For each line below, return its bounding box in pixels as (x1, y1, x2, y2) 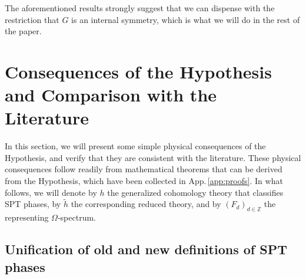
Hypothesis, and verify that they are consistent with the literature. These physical (5, 151, 301, 163)
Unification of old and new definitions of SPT (5, 240, 287, 258)
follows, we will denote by (5, 186, 97, 198)
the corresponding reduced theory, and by (71, 198, 221, 210)
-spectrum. (57, 211, 96, 224)
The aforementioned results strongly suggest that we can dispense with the (5, 2, 275, 14)
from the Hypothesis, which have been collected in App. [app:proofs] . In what (5, 175, 283, 187)
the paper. (5, 25, 42, 37)
